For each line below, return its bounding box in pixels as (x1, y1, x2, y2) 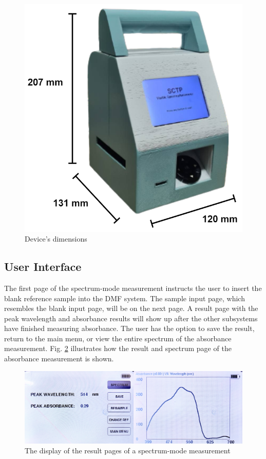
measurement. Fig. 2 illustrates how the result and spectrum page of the (4, 343, 232, 354)
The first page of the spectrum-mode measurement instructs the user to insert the (4, 282, 262, 293)
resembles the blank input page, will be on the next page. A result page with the (4, 303, 258, 314)
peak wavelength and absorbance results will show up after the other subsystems (4, 313, 258, 323)
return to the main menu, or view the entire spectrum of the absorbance (4, 333, 232, 343)
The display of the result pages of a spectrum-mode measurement (25, 445, 231, 456)
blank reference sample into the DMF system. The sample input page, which (4, 292, 245, 303)
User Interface (4, 259, 82, 274)
